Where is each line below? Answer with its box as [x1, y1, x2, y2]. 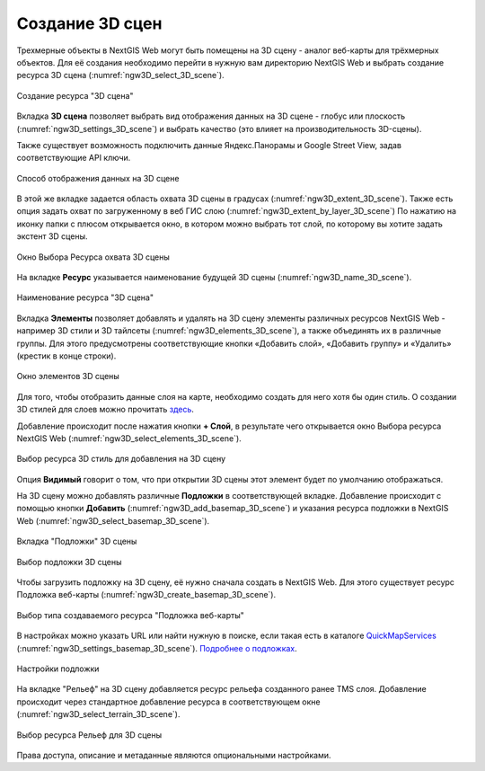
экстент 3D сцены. [16, 231, 88, 242]
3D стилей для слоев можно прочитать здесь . [16, 404, 195, 415]
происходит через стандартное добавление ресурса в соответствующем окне [16, 696, 321, 707]
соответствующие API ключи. [16, 153, 131, 164]
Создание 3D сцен [16, 13, 163, 33]
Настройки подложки [16, 663, 100, 674]
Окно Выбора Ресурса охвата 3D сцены [16, 252, 171, 262]
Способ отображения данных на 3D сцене [16, 173, 180, 183]
